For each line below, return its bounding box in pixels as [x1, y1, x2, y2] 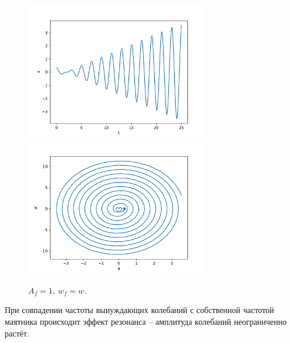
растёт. [5, 327, 29, 339]
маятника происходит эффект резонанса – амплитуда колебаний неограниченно [5, 315, 287, 327]
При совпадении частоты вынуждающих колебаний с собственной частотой [5, 304, 275, 316]
